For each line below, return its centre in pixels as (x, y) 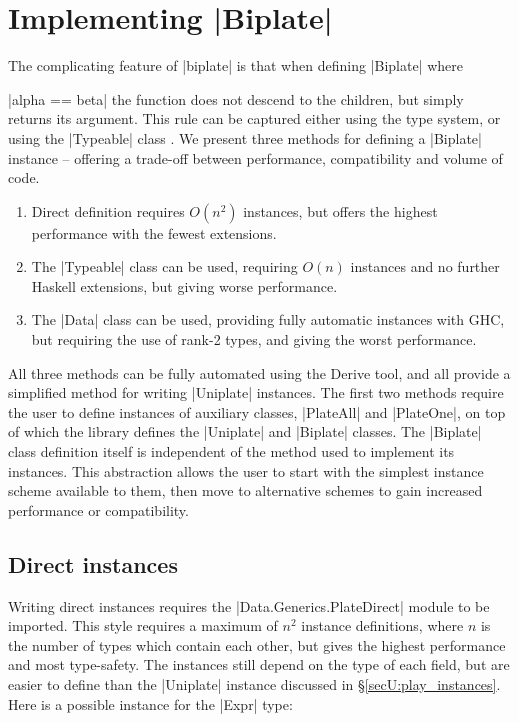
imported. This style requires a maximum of (143, 625)
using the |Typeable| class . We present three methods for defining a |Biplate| (245, 137)
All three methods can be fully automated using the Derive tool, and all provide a (259, 372)
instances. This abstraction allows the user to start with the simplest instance (246, 470)
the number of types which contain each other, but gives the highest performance (257, 644)
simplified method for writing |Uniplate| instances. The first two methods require (256, 392)
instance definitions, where (382, 625)
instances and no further (425, 266)
